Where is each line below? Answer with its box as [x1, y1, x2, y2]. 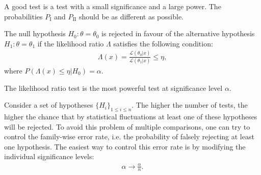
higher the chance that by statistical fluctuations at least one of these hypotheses [4, 111, 257, 122]
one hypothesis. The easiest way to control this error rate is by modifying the [4, 141, 246, 152]
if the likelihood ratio [37, 38, 104, 48]
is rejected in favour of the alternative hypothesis [101, 28, 255, 39]
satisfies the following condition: [113, 38, 213, 48]
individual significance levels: [4, 151, 94, 162]
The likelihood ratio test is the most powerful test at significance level [4, 82, 223, 93]
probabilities [4, 11, 43, 21]
